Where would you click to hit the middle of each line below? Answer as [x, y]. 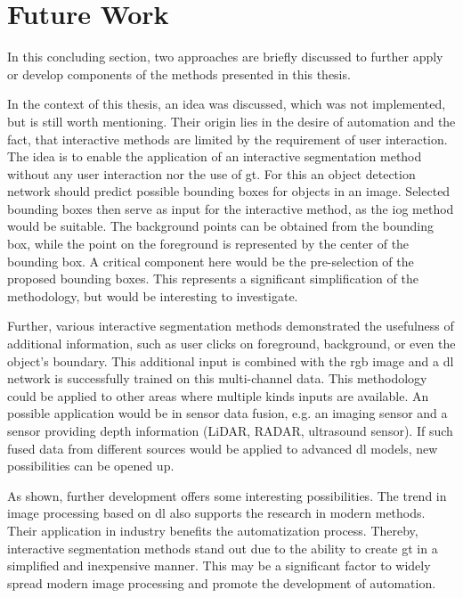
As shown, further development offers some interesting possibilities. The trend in [227, 495]
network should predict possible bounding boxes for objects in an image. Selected [229, 191]
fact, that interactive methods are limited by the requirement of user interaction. [227, 139]
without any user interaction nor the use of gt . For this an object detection [211, 173]
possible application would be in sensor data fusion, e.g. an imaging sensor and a [227, 413]
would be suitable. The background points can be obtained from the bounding [221, 226]
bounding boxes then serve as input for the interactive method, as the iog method [231, 208]
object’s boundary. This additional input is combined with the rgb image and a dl [231, 360]
